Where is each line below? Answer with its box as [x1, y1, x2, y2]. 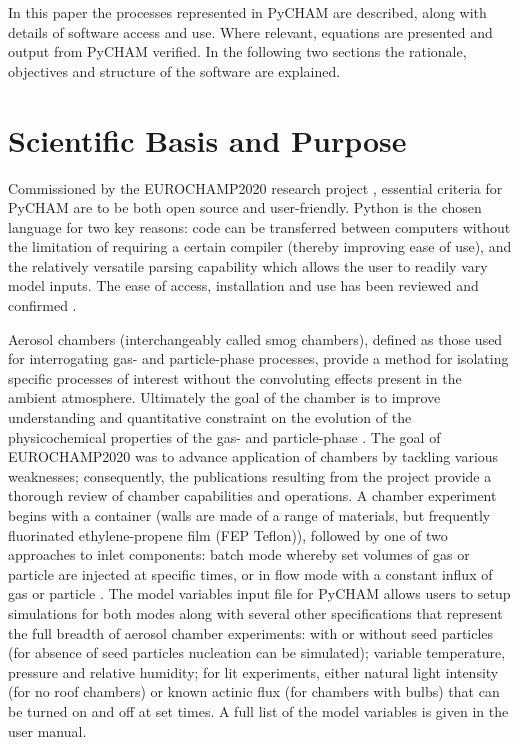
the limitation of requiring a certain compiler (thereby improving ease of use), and [8, 236, 512, 257]
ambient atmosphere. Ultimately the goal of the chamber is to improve [8, 387, 441, 408]
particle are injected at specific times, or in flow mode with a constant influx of [8, 563, 493, 584]
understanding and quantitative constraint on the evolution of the [8, 407, 412, 428]
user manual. [8, 720, 87, 741]
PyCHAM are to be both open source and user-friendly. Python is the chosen [8, 197, 482, 218]
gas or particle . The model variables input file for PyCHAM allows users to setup [8, 583, 511, 604]
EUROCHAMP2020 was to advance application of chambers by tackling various [8, 446, 499, 467]
